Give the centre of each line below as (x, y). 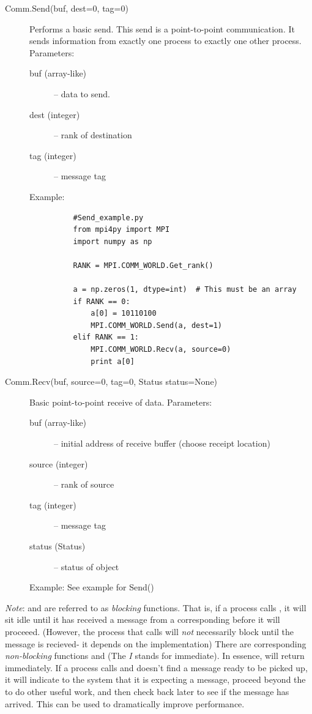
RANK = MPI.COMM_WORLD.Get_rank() (143, 265)
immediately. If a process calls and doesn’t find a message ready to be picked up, (156, 667)
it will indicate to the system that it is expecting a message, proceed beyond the (155, 679)
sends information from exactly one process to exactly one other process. (165, 41)
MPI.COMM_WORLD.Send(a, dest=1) (156, 325)
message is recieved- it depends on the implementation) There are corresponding (156, 643)
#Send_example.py (108, 218)
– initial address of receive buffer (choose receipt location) (162, 443)
